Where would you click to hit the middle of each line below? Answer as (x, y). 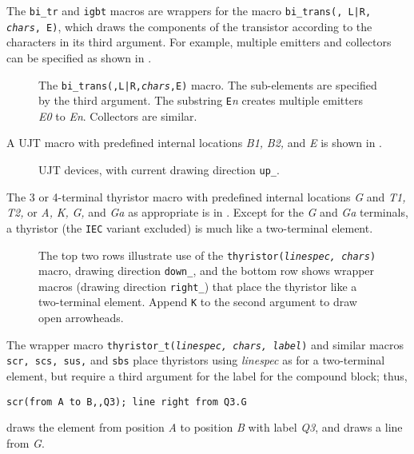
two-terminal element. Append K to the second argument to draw (198, 302)
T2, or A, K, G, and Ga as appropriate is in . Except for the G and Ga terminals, (207, 212)
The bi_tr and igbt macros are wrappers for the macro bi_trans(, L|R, (189, 10)
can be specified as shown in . (79, 57)
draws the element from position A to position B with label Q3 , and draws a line (205, 427)
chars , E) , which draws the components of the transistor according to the (189, 26)
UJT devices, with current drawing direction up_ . (159, 169)
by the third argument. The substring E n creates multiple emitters (201, 100)
